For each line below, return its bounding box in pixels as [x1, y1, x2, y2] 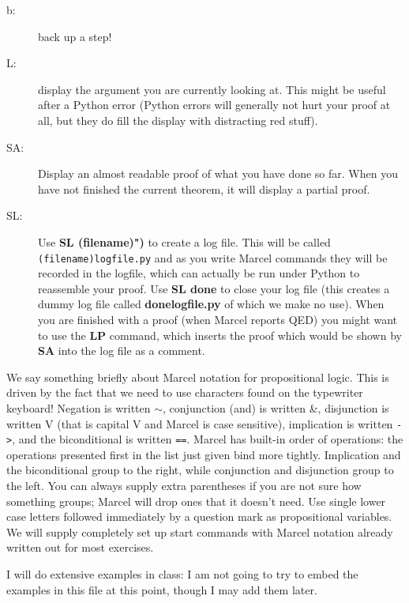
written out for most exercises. [6, 539, 154, 556]
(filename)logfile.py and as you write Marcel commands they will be [38, 249, 388, 266]
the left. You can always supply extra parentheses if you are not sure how [6, 477, 362, 494]
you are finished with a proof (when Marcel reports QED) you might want [38, 311, 397, 327]
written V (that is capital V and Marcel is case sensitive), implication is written [6, 415, 393, 432]
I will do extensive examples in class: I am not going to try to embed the [6, 566, 358, 582]
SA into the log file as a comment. [38, 342, 205, 359]
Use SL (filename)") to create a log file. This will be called [38, 233, 331, 250]
